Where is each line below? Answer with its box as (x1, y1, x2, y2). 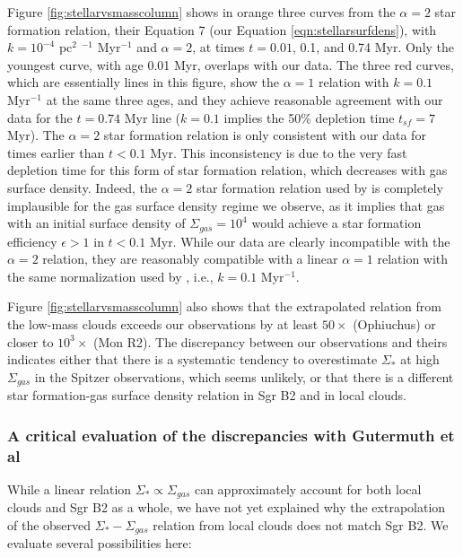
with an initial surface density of (7, 214, 186, 232)
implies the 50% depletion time (223, 108, 395, 126)
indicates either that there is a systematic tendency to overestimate (7, 350, 378, 369)
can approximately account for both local (194, 479, 422, 498)
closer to (7, 332, 54, 351)
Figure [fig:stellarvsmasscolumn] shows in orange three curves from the (7, 3, 396, 21)
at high (400, 350, 440, 369)
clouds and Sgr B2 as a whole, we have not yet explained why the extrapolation (7, 498, 446, 517)
